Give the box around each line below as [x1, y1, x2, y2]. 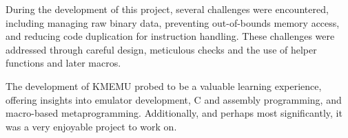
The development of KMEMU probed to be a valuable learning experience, [6, 78, 322, 93]
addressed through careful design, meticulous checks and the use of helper [6, 42, 317, 56]
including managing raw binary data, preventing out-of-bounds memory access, [6, 15, 340, 30]
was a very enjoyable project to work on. [6, 119, 177, 133]
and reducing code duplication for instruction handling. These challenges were [6, 29, 335, 43]
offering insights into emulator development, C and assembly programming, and [6, 92, 342, 106]
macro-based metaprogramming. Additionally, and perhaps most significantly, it [6, 106, 342, 120]
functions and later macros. [6, 56, 121, 70]
